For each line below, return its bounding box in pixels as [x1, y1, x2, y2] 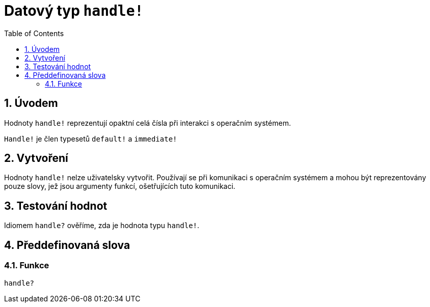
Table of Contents [4, 29, 64, 38]
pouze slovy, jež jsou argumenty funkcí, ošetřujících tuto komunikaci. [4, 182, 235, 191]
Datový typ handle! [4, 2, 144, 19]
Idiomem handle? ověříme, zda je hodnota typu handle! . [4, 221, 200, 230]
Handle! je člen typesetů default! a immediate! [4, 134, 177, 143]
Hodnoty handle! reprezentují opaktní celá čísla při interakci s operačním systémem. [4, 118, 291, 127]
